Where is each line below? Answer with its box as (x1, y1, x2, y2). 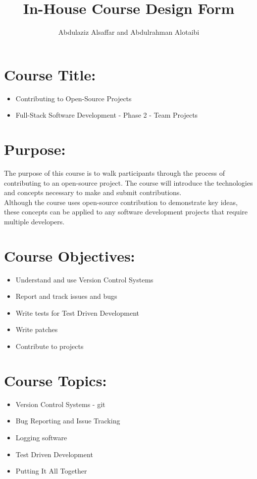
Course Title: (4, 64, 96, 84)
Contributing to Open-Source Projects (15, 93, 132, 103)
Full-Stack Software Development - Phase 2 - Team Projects (15, 110, 198, 120)
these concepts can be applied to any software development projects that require (4, 206, 248, 217)
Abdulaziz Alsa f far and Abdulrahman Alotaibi (58, 27, 200, 37)
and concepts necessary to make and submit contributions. (4, 187, 182, 198)
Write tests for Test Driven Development (15, 307, 140, 318)
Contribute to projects (15, 341, 84, 351)
